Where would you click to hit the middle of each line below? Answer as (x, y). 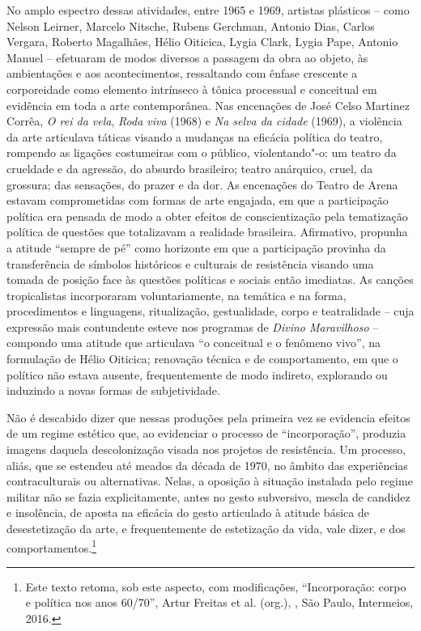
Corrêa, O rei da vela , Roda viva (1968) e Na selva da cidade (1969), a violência (204, 121)
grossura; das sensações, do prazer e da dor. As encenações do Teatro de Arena (202, 184)
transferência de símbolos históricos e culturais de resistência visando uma (190, 263)
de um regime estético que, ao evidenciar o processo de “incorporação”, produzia (206, 433)
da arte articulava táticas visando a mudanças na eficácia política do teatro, (195, 136)
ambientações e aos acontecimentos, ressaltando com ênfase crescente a (182, 73)
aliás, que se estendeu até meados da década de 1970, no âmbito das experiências (207, 465)
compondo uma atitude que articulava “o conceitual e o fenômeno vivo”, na (194, 343)
